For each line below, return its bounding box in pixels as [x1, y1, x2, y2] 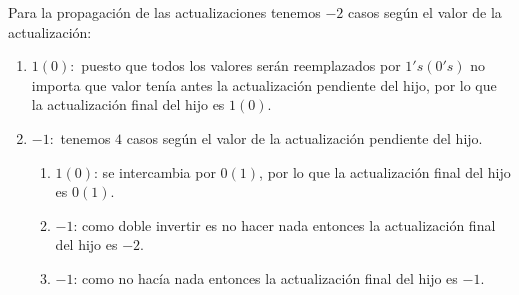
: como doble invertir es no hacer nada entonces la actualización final [73, 214, 496, 235]
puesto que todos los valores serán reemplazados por [81, 55, 401, 76]
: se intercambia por [94, 161, 216, 182]
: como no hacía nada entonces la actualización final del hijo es [73, 267, 458, 288]
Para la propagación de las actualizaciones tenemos [8, 2, 321, 22]
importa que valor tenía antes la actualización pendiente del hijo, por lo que [31, 74, 497, 95]
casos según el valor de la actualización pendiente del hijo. [126, 127, 483, 148]
